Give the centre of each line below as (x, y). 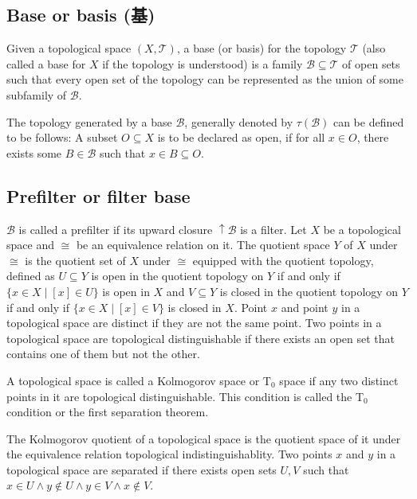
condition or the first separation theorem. (108, 412)
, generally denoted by (239, 121)
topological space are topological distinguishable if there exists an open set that (201, 338)
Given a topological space (69, 48)
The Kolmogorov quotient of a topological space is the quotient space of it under (204, 438)
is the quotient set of (75, 260)
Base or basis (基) (81, 15)
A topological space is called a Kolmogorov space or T (139, 380)
